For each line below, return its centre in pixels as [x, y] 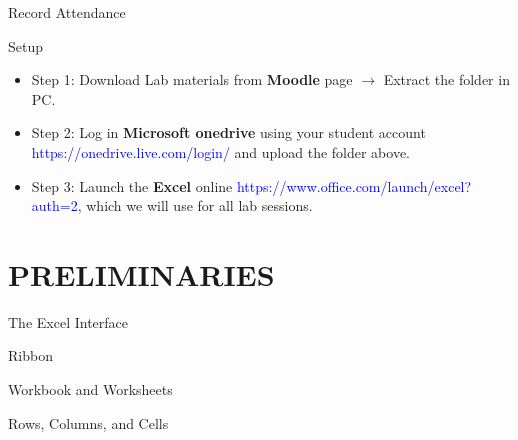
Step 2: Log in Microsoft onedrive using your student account [228, 132]
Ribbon [30, 355]
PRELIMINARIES [141, 273]
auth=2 [54, 205]
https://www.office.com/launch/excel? [354, 185]
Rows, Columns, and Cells [88, 422]
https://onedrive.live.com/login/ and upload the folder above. [221, 151]
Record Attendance [67, 12]
